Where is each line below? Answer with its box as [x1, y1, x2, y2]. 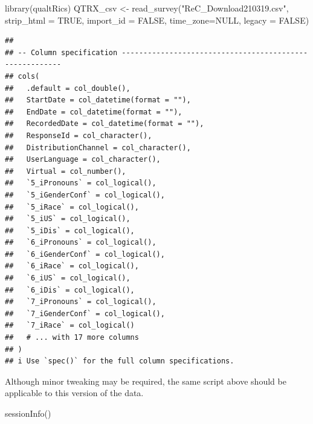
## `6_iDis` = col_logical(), [5, 285, 135, 294]
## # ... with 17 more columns [5, 333, 139, 342]
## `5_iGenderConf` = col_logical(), [5, 190, 165, 199]
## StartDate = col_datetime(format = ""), [5, 96, 191, 105]
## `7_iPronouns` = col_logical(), [5, 297, 156, 306]
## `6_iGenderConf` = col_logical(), [5, 250, 165, 259]
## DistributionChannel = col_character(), [5, 143, 191, 152]
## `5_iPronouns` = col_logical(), [5, 179, 156, 188]
